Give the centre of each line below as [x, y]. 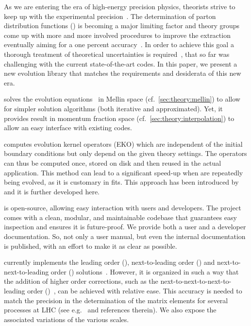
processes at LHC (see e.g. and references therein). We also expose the [110, 310]
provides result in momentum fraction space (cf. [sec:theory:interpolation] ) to [119, 118]
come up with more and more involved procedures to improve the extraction [117, 35]
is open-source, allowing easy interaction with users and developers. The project [123, 208]
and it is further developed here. [52, 191]
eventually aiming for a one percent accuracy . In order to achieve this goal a [119, 44]
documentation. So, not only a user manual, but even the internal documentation [125, 236]
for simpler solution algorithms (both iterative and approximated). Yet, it [113, 108]
